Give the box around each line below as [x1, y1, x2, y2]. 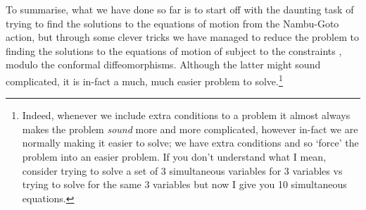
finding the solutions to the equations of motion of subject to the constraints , [6, 43, 342, 58]
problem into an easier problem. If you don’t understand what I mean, [22, 149, 327, 163]
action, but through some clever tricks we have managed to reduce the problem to [6, 30, 359, 44]
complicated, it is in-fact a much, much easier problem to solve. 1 [6, 71, 283, 88]
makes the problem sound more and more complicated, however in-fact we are [22, 121, 358, 136]
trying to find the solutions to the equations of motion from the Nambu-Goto [6, 16, 339, 30]
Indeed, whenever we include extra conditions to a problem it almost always [22, 108, 351, 123]
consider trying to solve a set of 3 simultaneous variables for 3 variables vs [22, 163, 343, 178]
